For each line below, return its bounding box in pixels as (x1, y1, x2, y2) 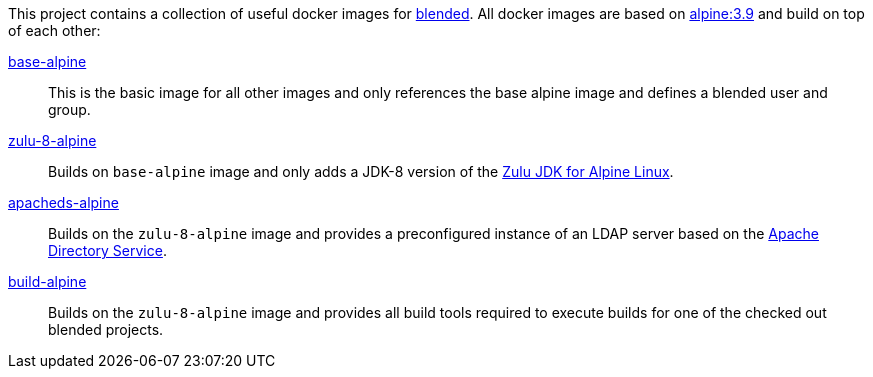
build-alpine (8, 273, 87, 290)
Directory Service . (48, 242, 167, 259)
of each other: (8, 22, 101, 39)
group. (48, 101, 91, 118)
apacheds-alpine (8, 194, 119, 211)
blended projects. (48, 321, 164, 338)
